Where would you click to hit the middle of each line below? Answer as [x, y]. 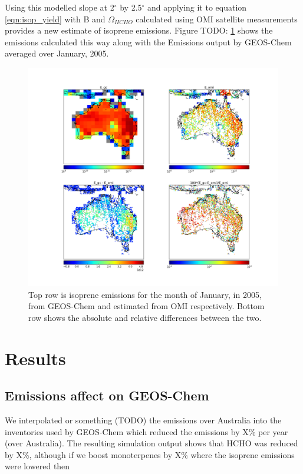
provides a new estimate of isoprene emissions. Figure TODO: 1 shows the [139, 30]
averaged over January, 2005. [57, 53]
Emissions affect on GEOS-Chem [107, 395]
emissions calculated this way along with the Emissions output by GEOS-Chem [148, 42]
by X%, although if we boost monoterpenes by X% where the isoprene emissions [150, 454]
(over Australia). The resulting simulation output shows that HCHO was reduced [151, 443]
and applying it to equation [197, 7]
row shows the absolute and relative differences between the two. [145, 317]
